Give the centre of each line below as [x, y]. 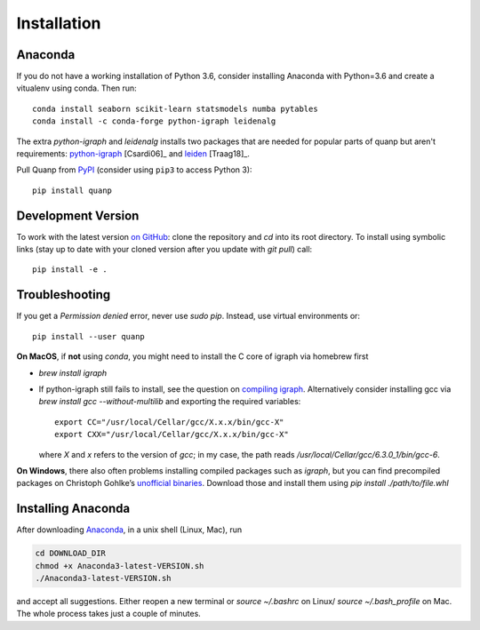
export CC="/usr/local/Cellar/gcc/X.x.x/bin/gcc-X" [169, 422]
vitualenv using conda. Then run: [76, 88]
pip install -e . [70, 270]
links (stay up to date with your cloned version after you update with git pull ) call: [164, 250]
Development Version [78, 215]
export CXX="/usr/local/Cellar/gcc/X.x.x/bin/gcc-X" [172, 435]
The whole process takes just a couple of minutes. [109, 614]
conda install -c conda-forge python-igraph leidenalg [154, 121]
